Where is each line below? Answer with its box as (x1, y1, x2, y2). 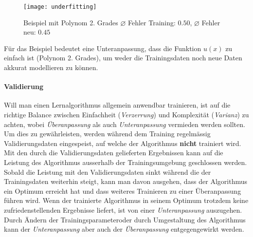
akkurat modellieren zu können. (4, 62, 98, 73)
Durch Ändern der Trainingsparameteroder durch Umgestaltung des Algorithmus (4, 214, 246, 224)
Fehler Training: (127, 17, 176, 27)
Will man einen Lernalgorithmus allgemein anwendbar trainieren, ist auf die (4, 100, 231, 110)
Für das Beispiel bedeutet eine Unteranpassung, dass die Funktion (4, 43, 201, 53)
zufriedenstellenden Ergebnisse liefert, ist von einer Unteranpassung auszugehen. (4, 204, 242, 215)
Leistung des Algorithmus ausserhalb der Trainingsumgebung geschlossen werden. (4, 157, 247, 167)
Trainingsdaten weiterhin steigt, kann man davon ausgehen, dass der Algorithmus (4, 176, 247, 186)
